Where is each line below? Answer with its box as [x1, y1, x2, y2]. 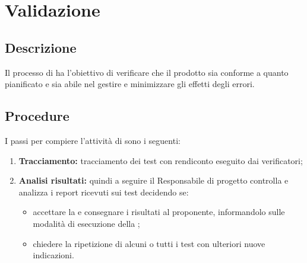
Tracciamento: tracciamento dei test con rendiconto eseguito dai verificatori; [18, 154, 303, 166]
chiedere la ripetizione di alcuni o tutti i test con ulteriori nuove [33, 237, 265, 249]
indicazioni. [33, 249, 74, 261]
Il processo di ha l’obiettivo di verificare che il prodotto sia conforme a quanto [5, 66, 289, 78]
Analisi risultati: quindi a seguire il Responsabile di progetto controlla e [18, 174, 289, 187]
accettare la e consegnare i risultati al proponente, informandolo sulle [33, 206, 285, 218]
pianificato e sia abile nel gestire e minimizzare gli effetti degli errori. [5, 78, 255, 90]
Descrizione [5, 38, 77, 56]
